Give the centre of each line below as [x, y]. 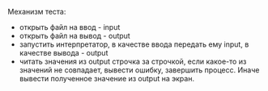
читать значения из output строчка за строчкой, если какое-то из [133, 61]
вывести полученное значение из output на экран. [107, 79]
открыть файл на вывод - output [74, 36]
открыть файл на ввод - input [70, 27]
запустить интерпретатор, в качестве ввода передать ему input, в [134, 44]
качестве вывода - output [64, 53]
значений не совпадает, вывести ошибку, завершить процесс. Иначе [139, 70]
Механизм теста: [37, 12]
